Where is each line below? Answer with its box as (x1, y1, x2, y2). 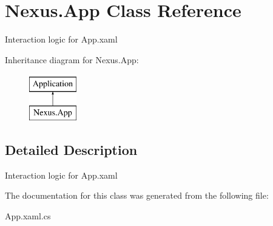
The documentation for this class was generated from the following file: (5, 189, 269, 202)
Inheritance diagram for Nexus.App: (5, 53, 139, 66)
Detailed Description (5, 140, 138, 159)
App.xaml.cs (5, 209, 51, 222)
